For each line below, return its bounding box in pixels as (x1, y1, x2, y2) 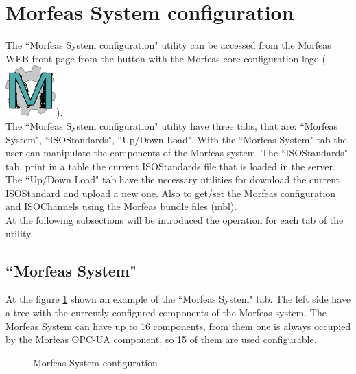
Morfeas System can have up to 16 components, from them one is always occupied (5, 318, 351, 333)
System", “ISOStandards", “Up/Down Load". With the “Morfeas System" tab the (5, 132, 347, 146)
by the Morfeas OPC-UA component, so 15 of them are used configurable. (5, 332, 317, 347)
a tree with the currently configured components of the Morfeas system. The (5, 305, 327, 320)
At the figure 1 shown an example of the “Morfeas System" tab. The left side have (5, 292, 351, 306)
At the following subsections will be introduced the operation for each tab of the (5, 213, 344, 227)
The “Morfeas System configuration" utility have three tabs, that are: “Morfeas (5, 118, 338, 132)
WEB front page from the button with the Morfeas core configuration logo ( (5, 51, 326, 65)
